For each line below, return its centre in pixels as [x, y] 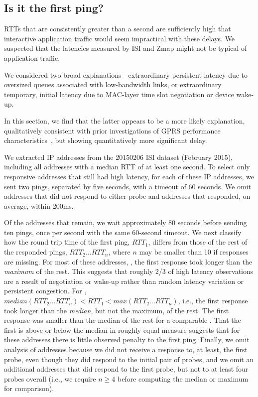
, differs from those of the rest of [198, 242]
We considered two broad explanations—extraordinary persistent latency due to [126, 74]
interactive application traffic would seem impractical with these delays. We [120, 38]
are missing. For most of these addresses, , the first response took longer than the [128, 261]
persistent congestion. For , [45, 291]
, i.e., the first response [213, 301]
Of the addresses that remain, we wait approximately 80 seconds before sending [126, 222]
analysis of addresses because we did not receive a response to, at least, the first [126, 349]
